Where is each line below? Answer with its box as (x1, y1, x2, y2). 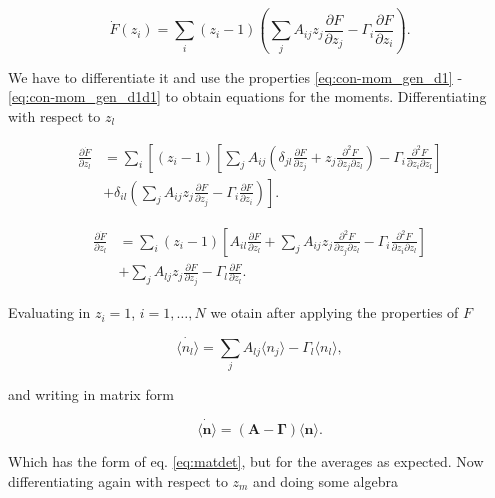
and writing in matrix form (8, 384, 174, 405)
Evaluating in (8, 302, 91, 323)
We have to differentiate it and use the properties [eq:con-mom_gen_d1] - (8, 66, 463, 87)
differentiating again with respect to (8, 470, 228, 491)
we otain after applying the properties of (210, 302, 459, 323)
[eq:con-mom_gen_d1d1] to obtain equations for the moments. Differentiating (8, 86, 487, 107)
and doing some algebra (253, 470, 398, 491)
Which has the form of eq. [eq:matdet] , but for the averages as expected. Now (8, 451, 484, 472)
